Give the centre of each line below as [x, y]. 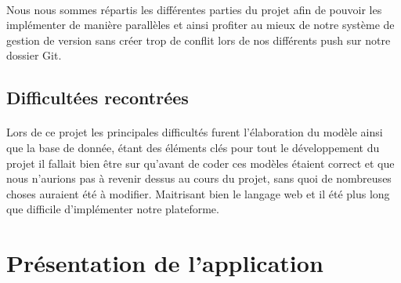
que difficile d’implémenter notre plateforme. [113, 209]
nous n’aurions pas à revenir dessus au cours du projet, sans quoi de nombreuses [199, 178]
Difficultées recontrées [98, 98]
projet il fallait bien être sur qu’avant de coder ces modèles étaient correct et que [200, 163]
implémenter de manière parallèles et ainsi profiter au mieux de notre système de [200, 25]
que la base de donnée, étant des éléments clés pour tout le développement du [193, 147]
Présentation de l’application [165, 263]
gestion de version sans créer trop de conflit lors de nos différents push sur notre [199, 40]
